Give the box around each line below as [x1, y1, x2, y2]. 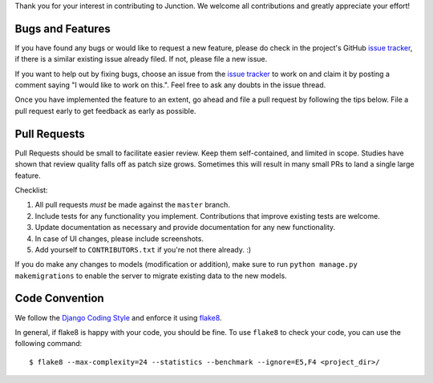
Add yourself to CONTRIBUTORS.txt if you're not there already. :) [34, 244, 252, 254]
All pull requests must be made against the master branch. [34, 200, 230, 210]
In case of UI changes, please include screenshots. [34, 233, 204, 244]
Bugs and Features [14, 22, 111, 35]
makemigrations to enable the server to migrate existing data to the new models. [14, 271, 288, 280]
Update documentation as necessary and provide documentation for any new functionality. [34, 223, 336, 232]
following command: [14, 339, 83, 349]
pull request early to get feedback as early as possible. [14, 106, 196, 115]
